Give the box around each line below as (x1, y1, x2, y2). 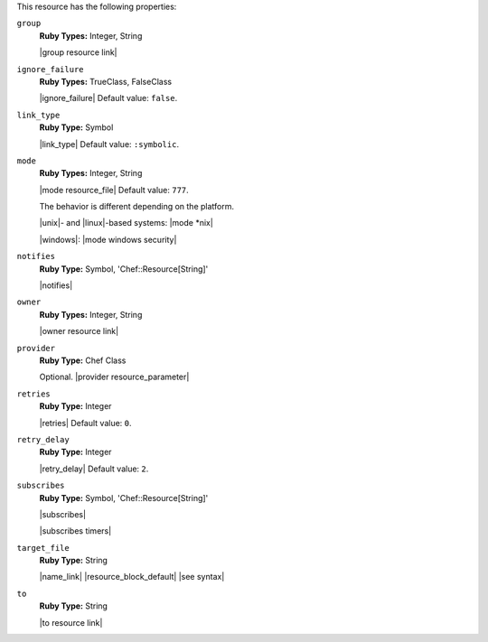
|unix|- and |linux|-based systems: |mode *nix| (39, 218, 214, 228)
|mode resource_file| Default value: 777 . (39, 184, 189, 195)
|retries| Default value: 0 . (39, 417, 132, 428)
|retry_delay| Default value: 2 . (39, 463, 149, 474)
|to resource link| (39, 617, 103, 628)
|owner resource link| (39, 326, 119, 337)
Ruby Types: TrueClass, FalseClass (39, 76, 172, 87)
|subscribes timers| (39, 526, 112, 536)
